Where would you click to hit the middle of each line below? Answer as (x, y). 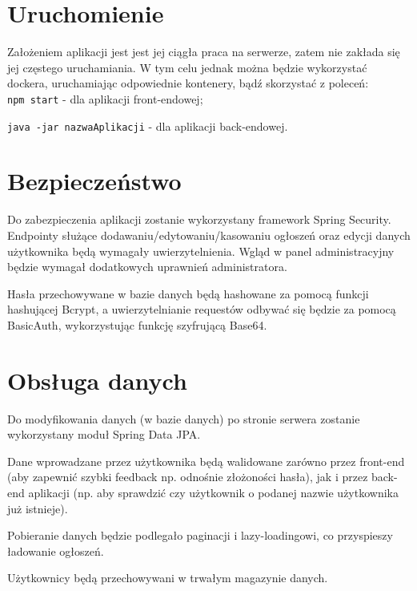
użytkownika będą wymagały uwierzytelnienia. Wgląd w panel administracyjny (201, 251)
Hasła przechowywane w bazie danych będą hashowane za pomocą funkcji (188, 293)
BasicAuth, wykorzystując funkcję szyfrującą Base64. (137, 324)
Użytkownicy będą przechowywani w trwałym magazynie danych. (168, 578)
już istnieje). (38, 508)
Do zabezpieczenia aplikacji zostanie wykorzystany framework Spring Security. (199, 219)
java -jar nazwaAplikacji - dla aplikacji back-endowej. (148, 125)
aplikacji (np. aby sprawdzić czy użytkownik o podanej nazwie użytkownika (213, 492)
